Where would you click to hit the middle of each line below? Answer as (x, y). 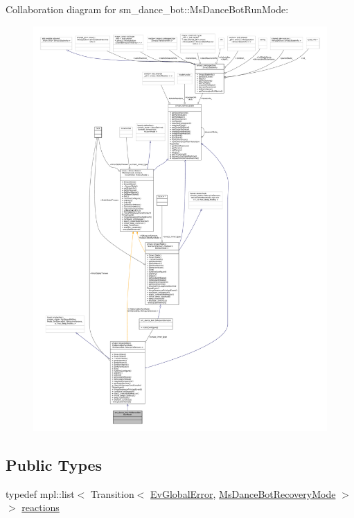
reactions (41, 507)
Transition (112, 493)
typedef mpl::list (40, 493)
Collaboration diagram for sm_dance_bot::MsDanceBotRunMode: (147, 9)
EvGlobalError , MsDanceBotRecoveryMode (243, 493)
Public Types (54, 464)
